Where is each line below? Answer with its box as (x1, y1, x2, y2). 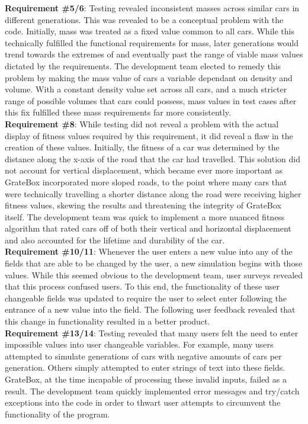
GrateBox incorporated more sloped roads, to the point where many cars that (5, 175, 287, 188)
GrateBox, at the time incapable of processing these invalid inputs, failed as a (5, 373, 287, 385)
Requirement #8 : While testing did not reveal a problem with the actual (5, 117, 279, 130)
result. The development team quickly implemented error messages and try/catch (5, 384, 300, 397)
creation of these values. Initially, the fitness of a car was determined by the (5, 141, 280, 153)
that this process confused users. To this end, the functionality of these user (5, 280, 280, 293)
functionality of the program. (5, 407, 110, 420)
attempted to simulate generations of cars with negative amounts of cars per (5, 349, 282, 362)
